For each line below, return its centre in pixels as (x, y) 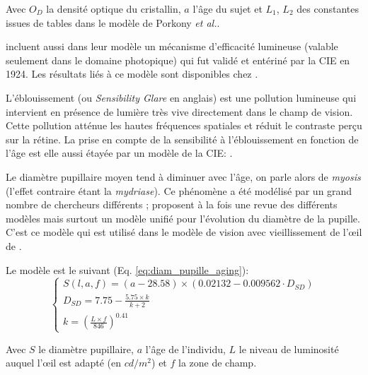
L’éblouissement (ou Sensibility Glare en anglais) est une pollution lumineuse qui (181, 97)
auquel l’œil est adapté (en (64, 363)
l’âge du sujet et (228, 8)
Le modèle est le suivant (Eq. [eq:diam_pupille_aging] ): (127, 269)
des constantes (328, 8)
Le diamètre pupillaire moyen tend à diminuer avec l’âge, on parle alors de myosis (183, 176)
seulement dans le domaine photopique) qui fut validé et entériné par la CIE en (178, 60)
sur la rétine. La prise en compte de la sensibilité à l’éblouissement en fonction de (182, 139)
